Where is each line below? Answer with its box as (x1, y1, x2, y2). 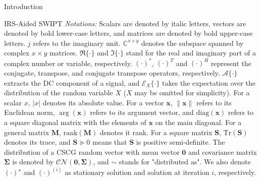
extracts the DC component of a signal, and (4, 77, 140, 88)
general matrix (4, 127, 49, 137)
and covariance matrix (188, 146, 257, 157)
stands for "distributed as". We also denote (119, 156, 251, 167)
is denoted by (12, 156, 54, 167)
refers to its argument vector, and (90, 107, 194, 117)
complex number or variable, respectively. (4, 57, 132, 68)
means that (92, 137, 127, 147)
